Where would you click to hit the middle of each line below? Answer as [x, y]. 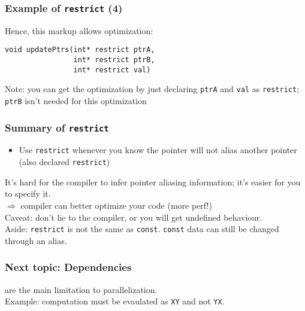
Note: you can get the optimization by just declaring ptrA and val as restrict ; [152, 89]
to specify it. [28, 193]
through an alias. [36, 240]
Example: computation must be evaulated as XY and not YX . [115, 301]
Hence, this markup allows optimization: [79, 30]
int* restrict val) [112, 70]
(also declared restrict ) [64, 162]
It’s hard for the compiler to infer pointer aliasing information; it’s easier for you [153, 182]
